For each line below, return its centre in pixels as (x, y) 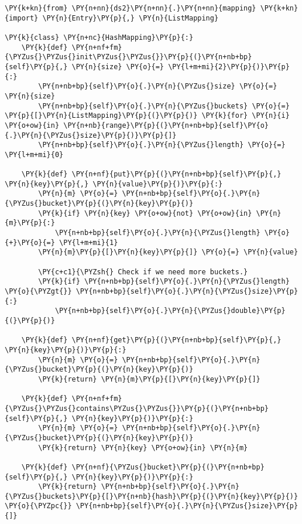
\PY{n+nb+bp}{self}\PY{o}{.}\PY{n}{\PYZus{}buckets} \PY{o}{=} (164, 106)
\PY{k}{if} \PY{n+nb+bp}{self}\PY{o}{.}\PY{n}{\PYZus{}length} (164, 282)
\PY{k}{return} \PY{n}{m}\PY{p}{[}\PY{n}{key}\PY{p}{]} (149, 379)
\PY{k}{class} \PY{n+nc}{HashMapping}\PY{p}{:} (99, 37)
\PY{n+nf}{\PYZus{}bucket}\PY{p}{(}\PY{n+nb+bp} (168, 467)
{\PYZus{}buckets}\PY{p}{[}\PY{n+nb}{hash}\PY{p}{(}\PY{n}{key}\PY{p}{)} (152, 496)
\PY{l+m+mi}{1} (89, 242)
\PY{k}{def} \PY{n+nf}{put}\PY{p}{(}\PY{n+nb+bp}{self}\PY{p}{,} (151, 174)
